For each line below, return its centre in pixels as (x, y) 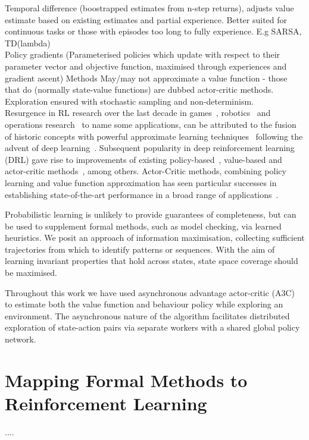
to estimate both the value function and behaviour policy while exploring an (144, 304)
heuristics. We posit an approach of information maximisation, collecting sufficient (155, 238)
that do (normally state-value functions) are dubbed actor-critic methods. (139, 89)
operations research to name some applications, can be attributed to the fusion (151, 124)
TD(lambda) (28, 43)
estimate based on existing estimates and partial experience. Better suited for (146, 19)
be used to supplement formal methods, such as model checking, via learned (143, 226)
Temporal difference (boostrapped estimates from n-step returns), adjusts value (149, 8)
